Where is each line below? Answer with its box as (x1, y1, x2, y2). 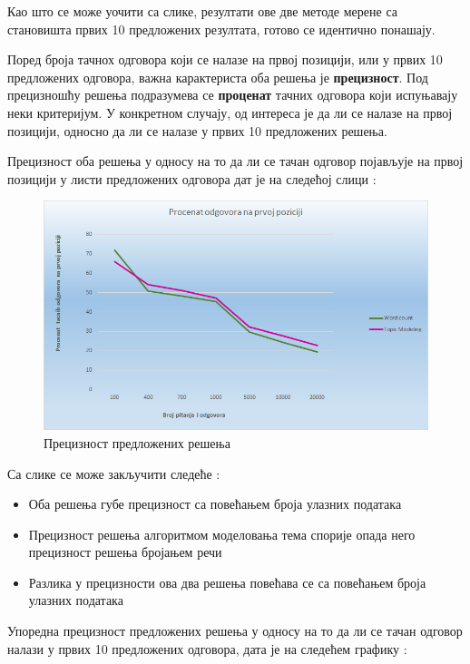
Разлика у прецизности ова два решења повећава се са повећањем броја (28, 572, 426, 591)
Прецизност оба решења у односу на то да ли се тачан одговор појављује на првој (7, 151, 464, 171)
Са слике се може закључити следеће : (7, 464, 220, 483)
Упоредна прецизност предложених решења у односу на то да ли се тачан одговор (7, 621, 463, 640)
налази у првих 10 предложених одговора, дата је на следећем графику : (7, 639, 407, 658)
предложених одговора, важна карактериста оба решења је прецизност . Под (7, 67, 428, 86)
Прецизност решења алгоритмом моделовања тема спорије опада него (28, 524, 416, 543)
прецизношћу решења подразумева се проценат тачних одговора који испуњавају (7, 85, 458, 104)
